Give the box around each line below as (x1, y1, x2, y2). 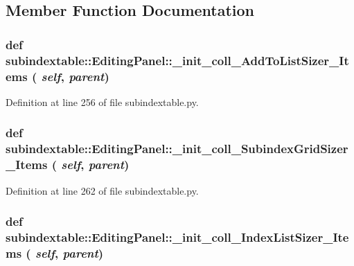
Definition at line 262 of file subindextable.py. (6, 183, 199, 197)
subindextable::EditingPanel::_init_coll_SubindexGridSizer (6, 140, 348, 157)
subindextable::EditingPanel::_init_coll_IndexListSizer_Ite (6, 228, 349, 245)
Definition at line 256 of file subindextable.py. (6, 94, 199, 109)
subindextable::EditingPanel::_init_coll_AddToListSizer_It (6, 51, 349, 69)
